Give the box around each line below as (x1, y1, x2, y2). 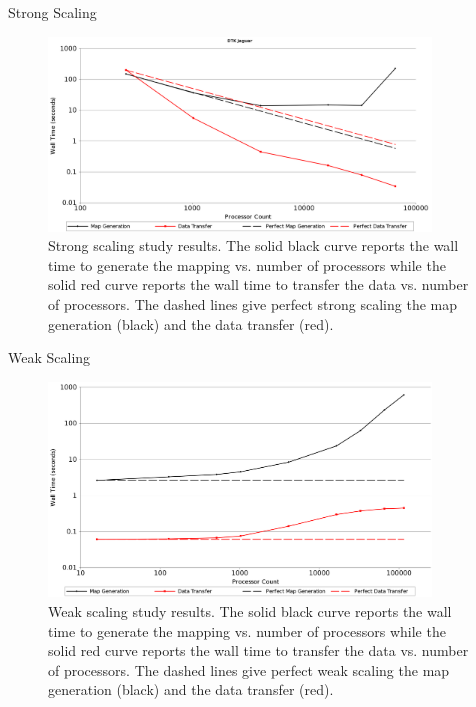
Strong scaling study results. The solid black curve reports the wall (48, 235, 459, 256)
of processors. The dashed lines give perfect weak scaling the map (48, 659, 450, 680)
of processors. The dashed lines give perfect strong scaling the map (48, 293, 457, 314)
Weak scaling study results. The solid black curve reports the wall (48, 600, 452, 621)
